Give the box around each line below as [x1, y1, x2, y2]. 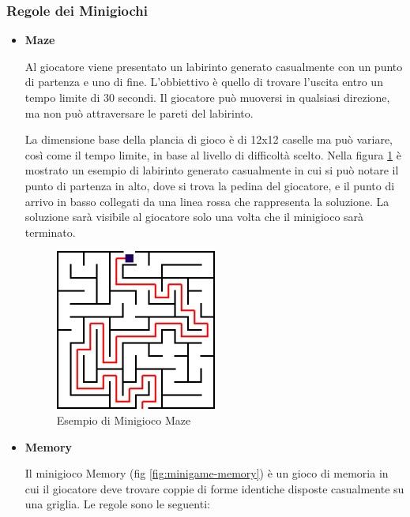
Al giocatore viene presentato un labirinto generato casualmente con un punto [24, 58, 403, 74]
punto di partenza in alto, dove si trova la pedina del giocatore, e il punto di [24, 177, 395, 193]
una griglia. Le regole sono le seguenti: [24, 496, 210, 512]
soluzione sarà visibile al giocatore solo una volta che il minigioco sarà [24, 208, 364, 225]
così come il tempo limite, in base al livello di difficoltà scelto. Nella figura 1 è [24, 146, 402, 163]
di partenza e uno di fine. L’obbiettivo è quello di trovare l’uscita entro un [24, 73, 383, 90]
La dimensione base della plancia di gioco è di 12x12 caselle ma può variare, [24, 131, 393, 148]
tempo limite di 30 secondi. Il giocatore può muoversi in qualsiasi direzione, [24, 89, 390, 105]
